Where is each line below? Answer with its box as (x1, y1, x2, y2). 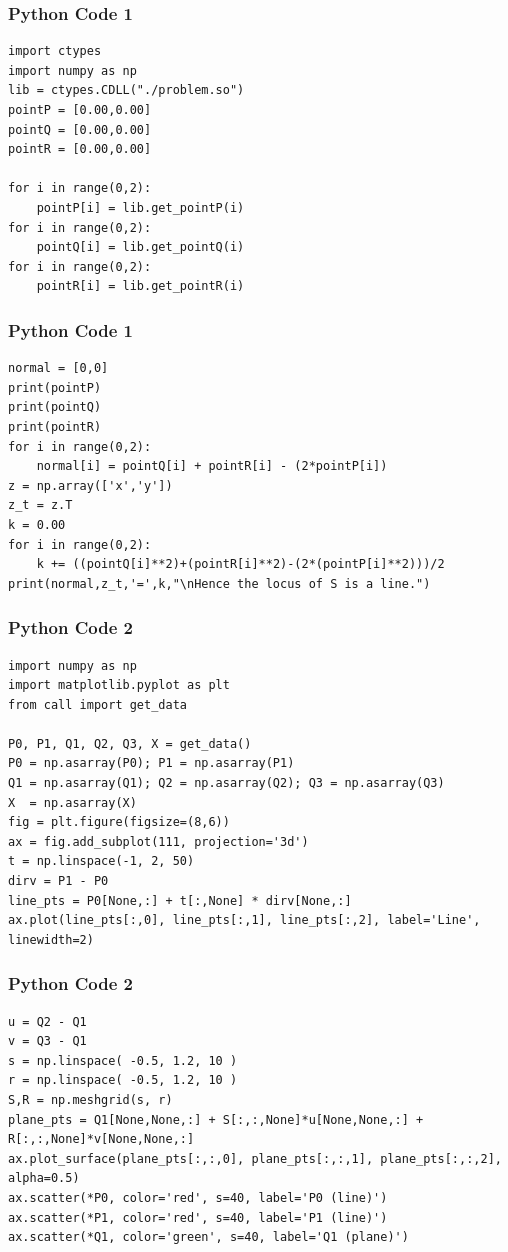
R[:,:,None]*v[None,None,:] (8, 1132, 195, 1147)
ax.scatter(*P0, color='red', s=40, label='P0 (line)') (8, 1190, 388, 1205)
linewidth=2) (8, 932, 94, 947)
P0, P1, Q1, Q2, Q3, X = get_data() (8, 736, 252, 751)
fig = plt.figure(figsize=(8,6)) (8, 815, 230, 830)
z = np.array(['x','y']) (8, 478, 173, 493)
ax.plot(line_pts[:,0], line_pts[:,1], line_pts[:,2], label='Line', (8, 913, 481, 928)
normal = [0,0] (8, 361, 109, 376)
